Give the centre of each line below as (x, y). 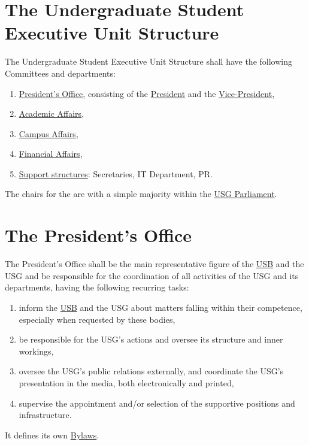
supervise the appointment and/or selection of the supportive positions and (157, 403)
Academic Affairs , (51, 113)
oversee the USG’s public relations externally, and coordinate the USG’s (151, 371)
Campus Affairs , (49, 133)
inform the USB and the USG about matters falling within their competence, (160, 307)
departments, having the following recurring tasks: (97, 287)
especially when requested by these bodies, (97, 319)
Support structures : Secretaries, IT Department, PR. (116, 173)
